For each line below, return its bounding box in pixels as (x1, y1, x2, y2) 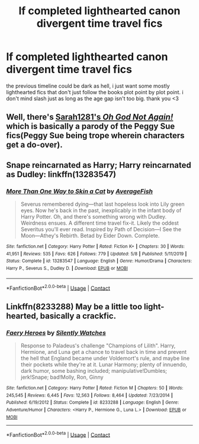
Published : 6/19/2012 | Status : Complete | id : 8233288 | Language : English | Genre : (6, 400, 179, 405)
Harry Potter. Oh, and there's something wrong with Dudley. (20, 213, 167, 221)
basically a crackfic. (40, 311, 117, 321)
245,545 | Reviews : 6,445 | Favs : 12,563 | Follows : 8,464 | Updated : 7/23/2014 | (6, 392, 173, 398)
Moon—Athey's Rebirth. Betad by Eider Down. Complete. (20, 232, 160, 239)
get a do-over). (6, 140, 63, 150)
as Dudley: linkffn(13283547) (6, 169, 117, 179)
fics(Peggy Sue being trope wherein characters (6, 130, 185, 140)
